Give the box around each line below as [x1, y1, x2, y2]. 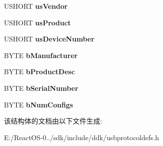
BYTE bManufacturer [4, 50, 78, 60]
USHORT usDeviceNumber [4, 34, 95, 44]
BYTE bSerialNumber [4, 83, 79, 93]
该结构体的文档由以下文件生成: [4, 116, 102, 126]
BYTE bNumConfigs [4, 99, 73, 109]
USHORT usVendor [4, 1, 68, 11]
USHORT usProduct [4, 17, 71, 27]
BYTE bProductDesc [4, 66, 75, 77]
